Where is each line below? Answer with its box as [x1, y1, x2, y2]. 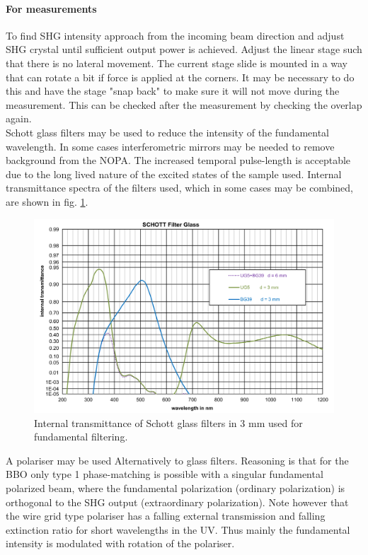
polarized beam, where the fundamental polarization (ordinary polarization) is [6, 481, 345, 495]
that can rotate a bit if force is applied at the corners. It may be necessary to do [6, 69, 355, 84]
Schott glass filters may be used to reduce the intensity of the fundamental [6, 124, 330, 139]
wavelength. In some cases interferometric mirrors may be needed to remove [6, 139, 335, 153]
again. [6, 111, 32, 126]
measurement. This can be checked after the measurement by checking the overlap [6, 97, 362, 112]
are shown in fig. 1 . [6, 194, 88, 209]
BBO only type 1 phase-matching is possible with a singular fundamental [6, 467, 323, 481]
